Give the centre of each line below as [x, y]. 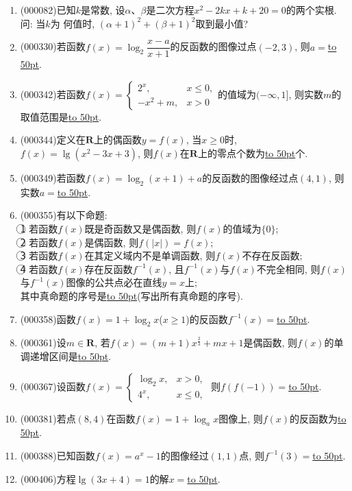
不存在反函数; [272, 255]
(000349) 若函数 [53, 178]
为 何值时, [73, 23]
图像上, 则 [241, 418]
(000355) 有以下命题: [64, 215]
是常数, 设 [103, 10]
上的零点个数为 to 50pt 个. [253, 153]
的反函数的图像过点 [213, 46]
